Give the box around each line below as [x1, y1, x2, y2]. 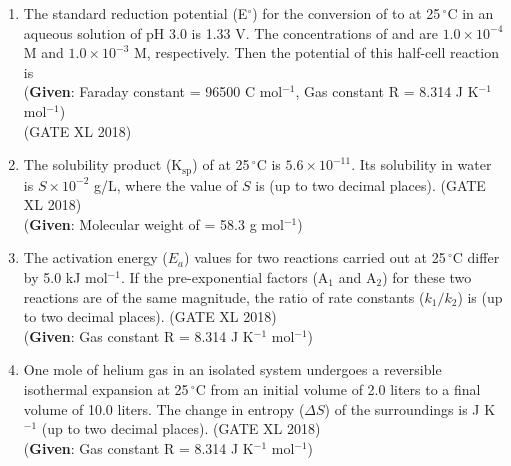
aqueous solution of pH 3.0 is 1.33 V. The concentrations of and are [23, 22, 438, 43]
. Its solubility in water [351, 154, 492, 175]
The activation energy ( [23, 247, 168, 268]
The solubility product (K [23, 154, 183, 175]
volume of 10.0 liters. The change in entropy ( [23, 398, 305, 419]
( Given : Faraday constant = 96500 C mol [23, 81, 283, 102]
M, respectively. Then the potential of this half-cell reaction [133, 42, 499, 63]
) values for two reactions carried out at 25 [184, 247, 446, 268]
